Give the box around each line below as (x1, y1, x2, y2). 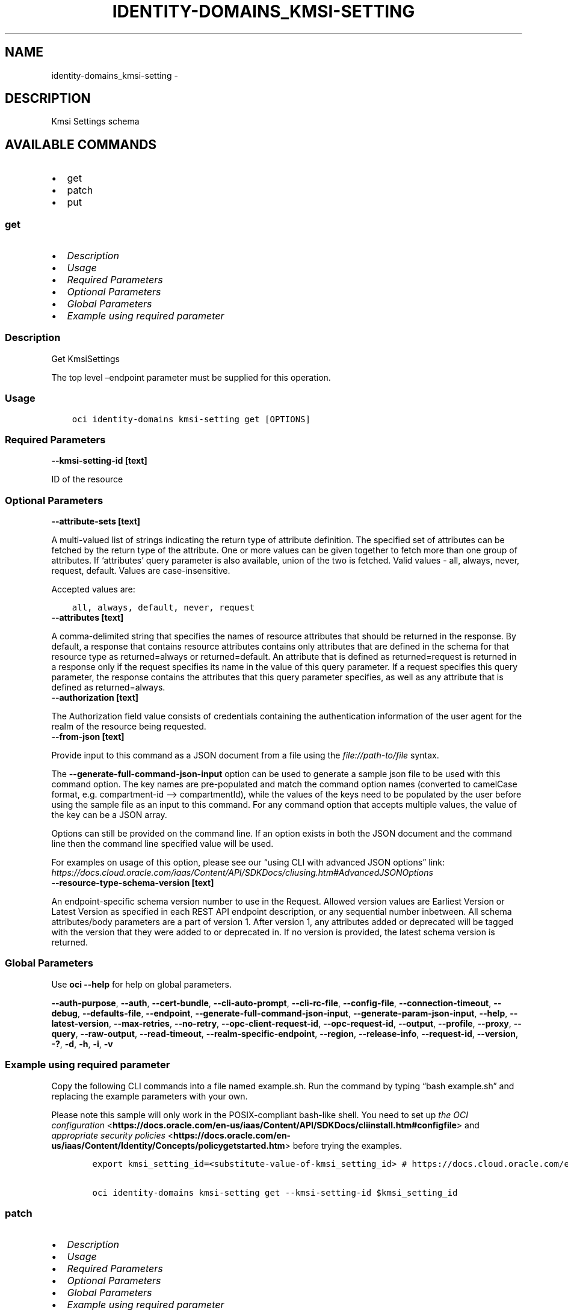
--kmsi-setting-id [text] (51, 455, 147, 466)
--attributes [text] (51, 612, 124, 623)
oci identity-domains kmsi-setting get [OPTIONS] (72, 414, 310, 424)
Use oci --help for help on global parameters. (51, 979, 232, 989)
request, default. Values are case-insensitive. (51, 565, 230, 576)
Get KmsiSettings (51, 353, 120, 364)
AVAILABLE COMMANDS (5, 137, 157, 152)
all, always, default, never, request (72, 603, 255, 613)
